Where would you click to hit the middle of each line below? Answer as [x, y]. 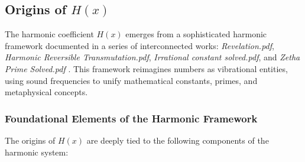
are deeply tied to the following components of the [178, 140]
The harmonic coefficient [49, 34]
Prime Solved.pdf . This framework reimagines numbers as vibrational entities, [146, 68]
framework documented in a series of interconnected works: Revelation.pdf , [139, 45]
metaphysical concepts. [46, 92]
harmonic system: [37, 152]
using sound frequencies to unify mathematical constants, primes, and [131, 80]
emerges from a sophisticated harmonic [196, 34]
